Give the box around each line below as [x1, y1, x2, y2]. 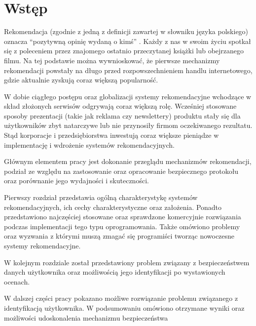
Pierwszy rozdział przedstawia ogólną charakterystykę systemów [4, 192, 198, 203]
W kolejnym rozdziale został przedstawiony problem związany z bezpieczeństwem [4, 257, 250, 267]
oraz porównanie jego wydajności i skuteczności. [4, 175, 149, 186]
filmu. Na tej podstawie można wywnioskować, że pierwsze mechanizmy [4, 55, 220, 65]
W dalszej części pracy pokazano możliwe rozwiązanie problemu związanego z [4, 293, 238, 303]
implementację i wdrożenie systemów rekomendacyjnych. [4, 139, 175, 150]
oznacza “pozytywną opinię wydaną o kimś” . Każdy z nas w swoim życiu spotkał [4, 36, 251, 46]
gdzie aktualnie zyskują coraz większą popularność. [4, 75, 158, 85]
